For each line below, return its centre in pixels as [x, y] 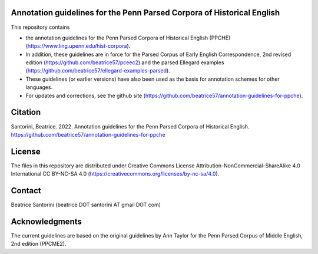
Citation [26, 112]
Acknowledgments [47, 221]
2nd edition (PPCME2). [39, 244]
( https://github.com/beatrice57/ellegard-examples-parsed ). [98, 71]
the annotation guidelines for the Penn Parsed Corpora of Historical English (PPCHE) [128, 38]
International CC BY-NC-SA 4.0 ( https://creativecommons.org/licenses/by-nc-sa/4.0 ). [115, 174]
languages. [39, 87]
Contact [26, 191]
